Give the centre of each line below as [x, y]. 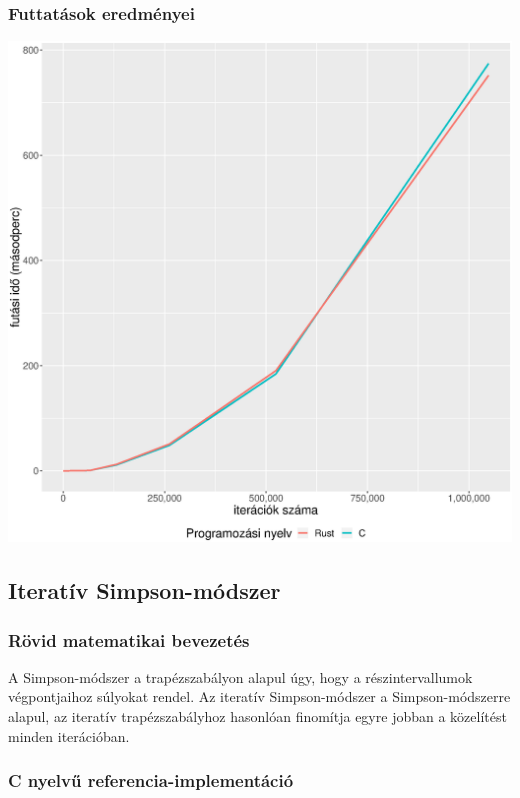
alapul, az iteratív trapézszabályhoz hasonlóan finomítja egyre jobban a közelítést [257, 716]
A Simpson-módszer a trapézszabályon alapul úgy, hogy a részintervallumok [240, 676]
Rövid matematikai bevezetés [129, 639]
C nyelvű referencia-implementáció [151, 780]
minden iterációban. [69, 735]
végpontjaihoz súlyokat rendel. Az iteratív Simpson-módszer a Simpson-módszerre [259, 696]
